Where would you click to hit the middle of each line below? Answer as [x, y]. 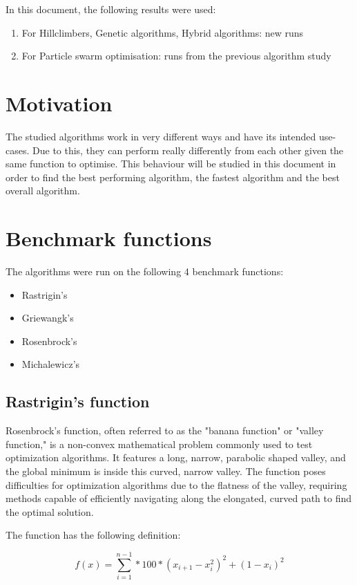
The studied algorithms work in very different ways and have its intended [161, 136]
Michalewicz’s [51, 364]
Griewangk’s [48, 318]
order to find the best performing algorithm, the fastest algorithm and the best [173, 177]
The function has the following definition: [93, 535]
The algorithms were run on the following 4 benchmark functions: [145, 271]
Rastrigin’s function [78, 401]
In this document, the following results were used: [111, 9]
